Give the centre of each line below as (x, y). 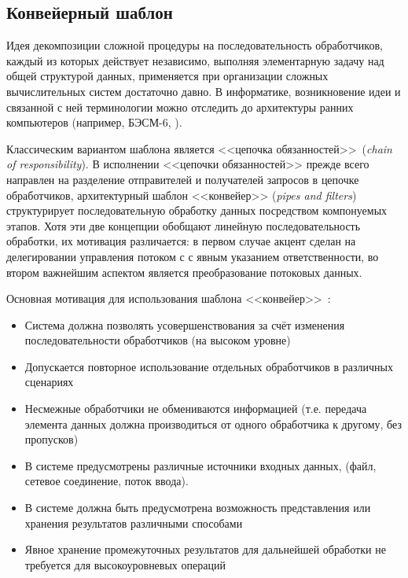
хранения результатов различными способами (134, 523)
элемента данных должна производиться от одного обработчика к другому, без (213, 423)
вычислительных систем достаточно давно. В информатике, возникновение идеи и (204, 91)
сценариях (49, 382)
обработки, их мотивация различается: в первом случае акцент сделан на (181, 241)
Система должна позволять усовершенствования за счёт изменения (185, 324)
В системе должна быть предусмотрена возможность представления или (198, 508)
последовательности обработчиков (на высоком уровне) (158, 340)
